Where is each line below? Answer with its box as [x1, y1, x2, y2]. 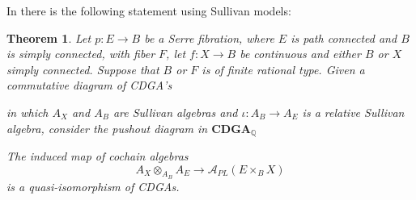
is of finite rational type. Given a [202, 60, 365, 77]
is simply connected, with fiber [6, 45, 155, 62]
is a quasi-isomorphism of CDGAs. [6, 177, 180, 194]
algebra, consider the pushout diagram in [6, 119, 208, 136]
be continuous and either [240, 45, 361, 62]
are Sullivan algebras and [112, 103, 238, 120]
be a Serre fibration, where [144, 29, 274, 46]
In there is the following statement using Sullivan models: [6, 2, 291, 19]
